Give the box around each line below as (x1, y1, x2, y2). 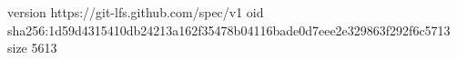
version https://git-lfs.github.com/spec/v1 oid (7, 3, 264, 21)
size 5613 (7, 38, 57, 57)
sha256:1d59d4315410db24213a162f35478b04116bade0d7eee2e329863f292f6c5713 (7, 20, 451, 39)
